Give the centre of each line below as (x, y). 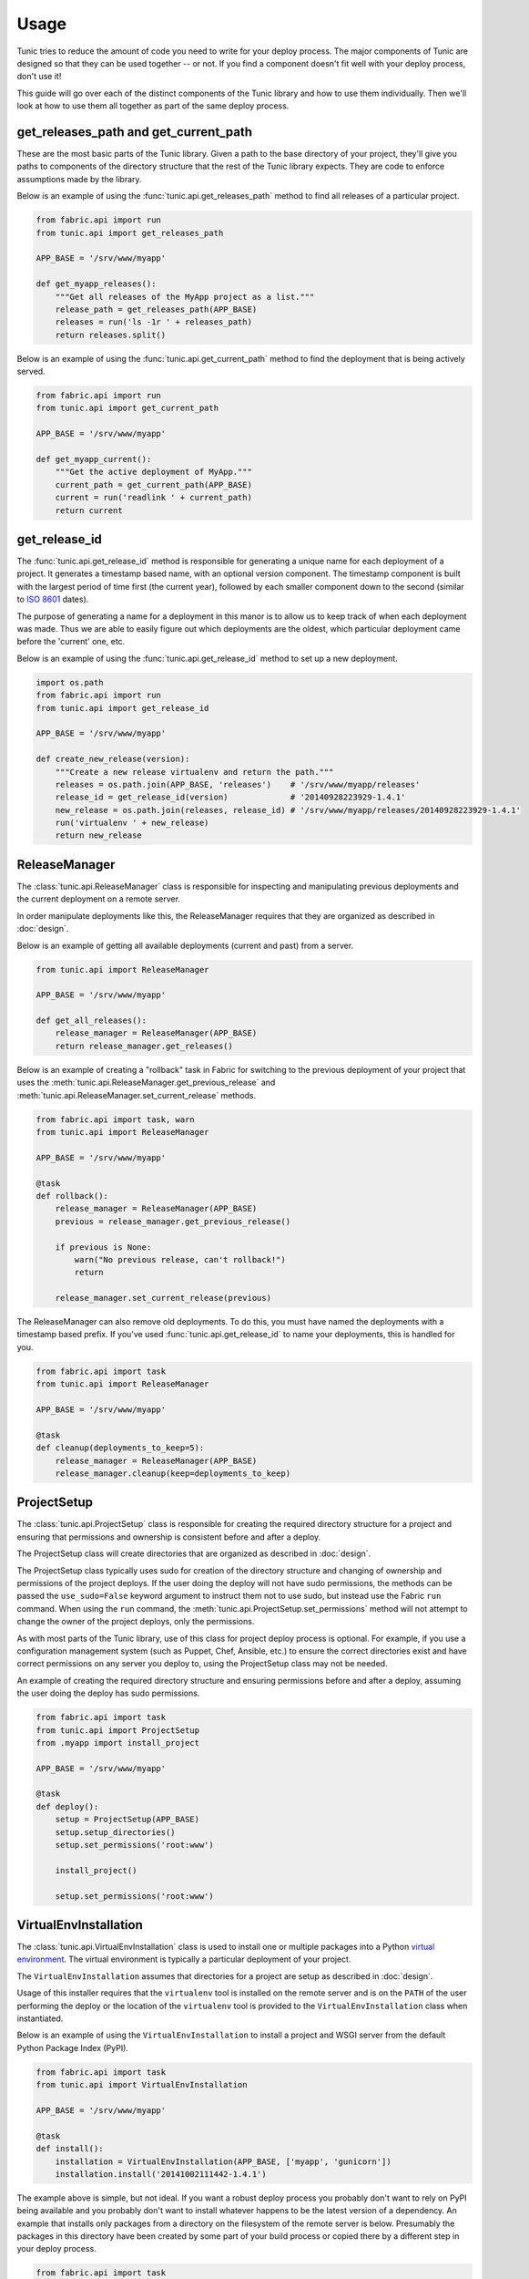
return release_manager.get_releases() (144, 1046)
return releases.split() (111, 335)
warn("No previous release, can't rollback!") (180, 1259)
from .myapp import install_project (118, 1743)
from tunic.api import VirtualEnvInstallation (142, 2085)
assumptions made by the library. (79, 179)
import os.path (70, 682)
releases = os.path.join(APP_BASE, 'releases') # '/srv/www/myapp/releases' (238, 784)
